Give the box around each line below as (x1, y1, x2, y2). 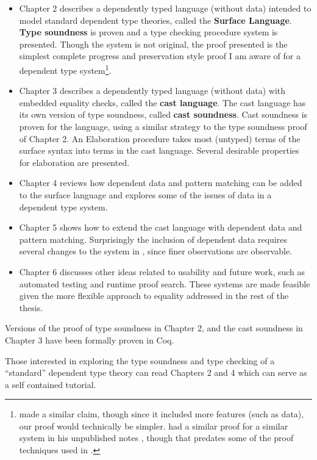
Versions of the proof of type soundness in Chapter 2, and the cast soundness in (5, 322, 303, 334)
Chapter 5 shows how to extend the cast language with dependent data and (19, 221, 302, 234)
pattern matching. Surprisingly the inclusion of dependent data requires (19, 232, 287, 245)
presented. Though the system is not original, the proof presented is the (19, 37, 288, 50)
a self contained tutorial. (5, 378, 96, 390)
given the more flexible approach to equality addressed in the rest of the (19, 289, 289, 302)
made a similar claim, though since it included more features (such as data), (19, 408, 304, 420)
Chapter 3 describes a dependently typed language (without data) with (19, 84, 286, 97)
